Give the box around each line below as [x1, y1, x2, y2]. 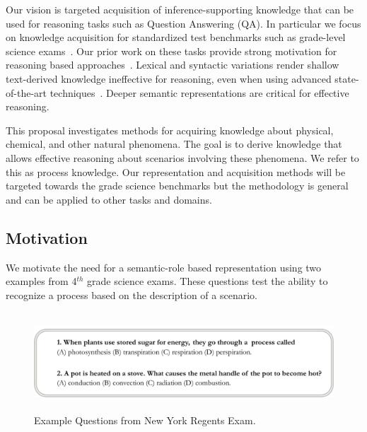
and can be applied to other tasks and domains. [6, 192, 212, 206]
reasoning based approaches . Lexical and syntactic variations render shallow [6, 57, 339, 72]
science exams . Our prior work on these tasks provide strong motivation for [6, 43, 337, 58]
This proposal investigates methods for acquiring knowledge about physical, [6, 122, 334, 137]
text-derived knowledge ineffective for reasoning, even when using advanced [6, 71, 332, 86]
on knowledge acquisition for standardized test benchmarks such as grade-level [6, 30, 346, 45]
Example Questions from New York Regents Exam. [34, 413, 256, 428]
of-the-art [6, 85, 47, 100]
